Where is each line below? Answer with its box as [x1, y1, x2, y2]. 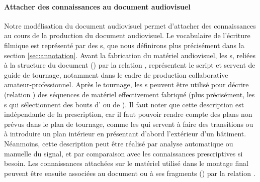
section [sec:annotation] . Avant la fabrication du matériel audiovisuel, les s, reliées [4, 50, 255, 60]
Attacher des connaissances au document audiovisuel [4, 1, 191, 12]
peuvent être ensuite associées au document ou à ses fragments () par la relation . [4, 167, 255, 178]
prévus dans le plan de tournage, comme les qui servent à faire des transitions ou [4, 118, 253, 129]
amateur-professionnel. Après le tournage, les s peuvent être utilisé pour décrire [4, 79, 249, 90]
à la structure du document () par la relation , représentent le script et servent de [4, 60, 255, 70]
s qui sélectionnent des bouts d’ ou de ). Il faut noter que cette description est [4, 99, 244, 109]
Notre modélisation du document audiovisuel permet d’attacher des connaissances [4, 20, 256, 31]
